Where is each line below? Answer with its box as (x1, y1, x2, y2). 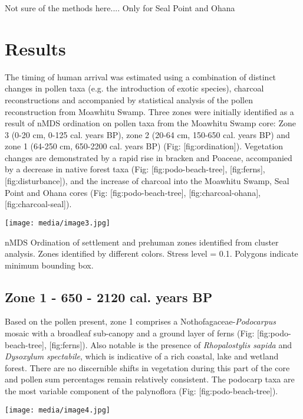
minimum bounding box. (5, 258, 94, 271)
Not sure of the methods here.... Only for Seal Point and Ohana (5, 2, 235, 14)
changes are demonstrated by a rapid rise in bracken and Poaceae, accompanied (5, 151, 292, 163)
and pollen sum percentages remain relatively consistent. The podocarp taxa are (5, 373, 295, 385)
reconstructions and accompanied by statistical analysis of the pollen (5, 93, 253, 106)
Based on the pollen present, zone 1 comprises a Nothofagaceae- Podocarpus (5, 315, 276, 328)
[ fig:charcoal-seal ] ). (5, 198, 72, 210)
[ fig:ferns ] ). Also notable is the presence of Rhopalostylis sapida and (49, 338, 292, 351)
